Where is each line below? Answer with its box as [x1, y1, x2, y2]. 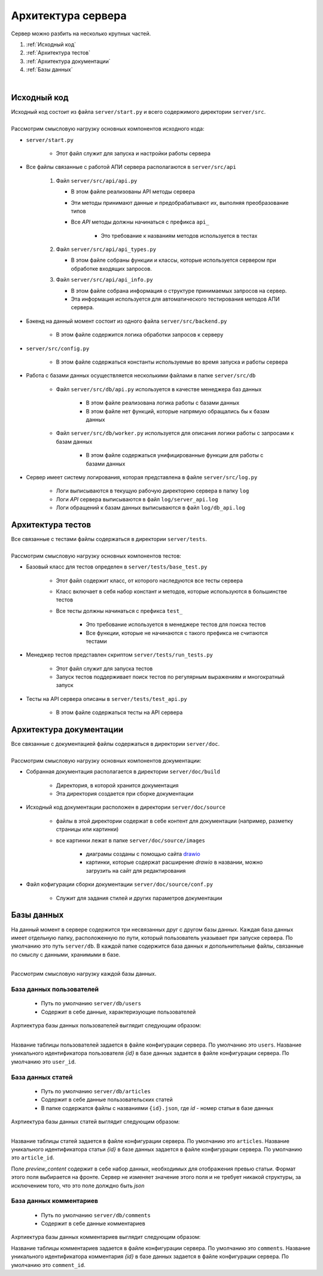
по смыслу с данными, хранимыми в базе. [11, 951, 121, 958]
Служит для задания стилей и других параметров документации [56, 894, 223, 902]
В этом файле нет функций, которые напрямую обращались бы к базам [86, 407, 270, 415]
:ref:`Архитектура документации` [26, 58, 111, 65]
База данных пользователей [11, 985, 99, 994]
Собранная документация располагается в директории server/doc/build [26, 768, 221, 775]
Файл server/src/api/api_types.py [56, 246, 157, 253]
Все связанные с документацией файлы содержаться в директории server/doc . [11, 740, 220, 748]
